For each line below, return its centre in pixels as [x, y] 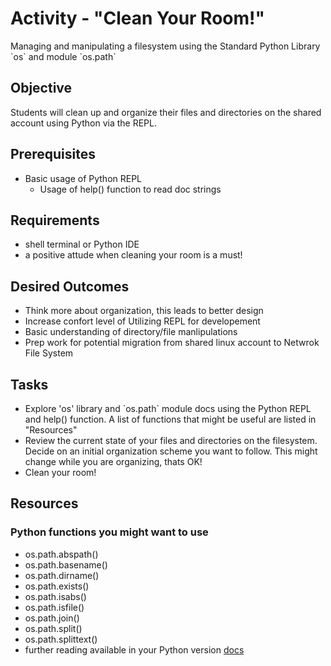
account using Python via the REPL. [83, 123]
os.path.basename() [66, 564]
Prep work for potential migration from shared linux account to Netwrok [172, 343]
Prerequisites [53, 154]
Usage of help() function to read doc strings [130, 189]
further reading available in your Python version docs [134, 649]
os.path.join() [52, 618]
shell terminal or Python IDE [82, 244]
